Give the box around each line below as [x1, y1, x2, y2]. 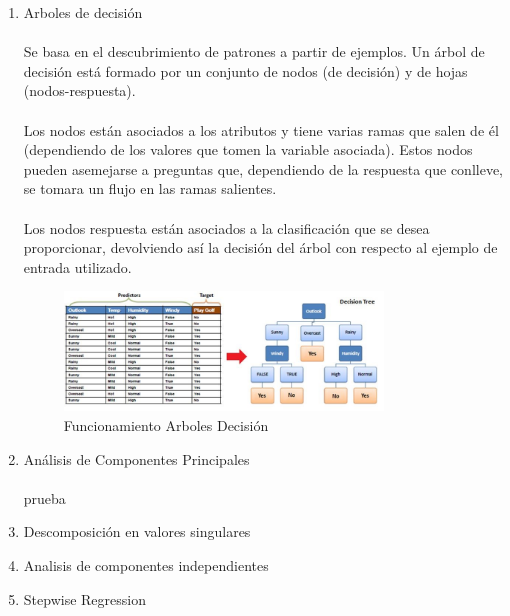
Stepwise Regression [23, 588, 146, 609]
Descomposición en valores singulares [23, 521, 251, 542]
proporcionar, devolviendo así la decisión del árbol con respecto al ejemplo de [23, 237, 498, 258]
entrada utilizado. [23, 256, 132, 277]
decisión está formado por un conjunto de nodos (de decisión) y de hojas [23, 60, 468, 81]
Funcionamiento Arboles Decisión [63, 414, 269, 435]
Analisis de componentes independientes [23, 554, 269, 575]
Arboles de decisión [23, 2, 143, 22]
